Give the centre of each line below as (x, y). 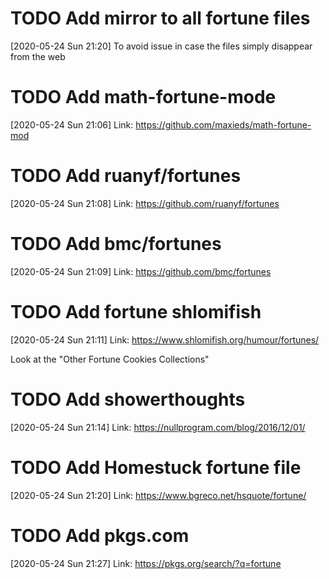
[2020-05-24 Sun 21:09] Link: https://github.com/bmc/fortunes (141, 271)
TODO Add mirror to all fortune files (160, 18)
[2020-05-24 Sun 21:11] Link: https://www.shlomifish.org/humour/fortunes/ (165, 339)
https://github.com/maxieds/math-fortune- (223, 124)
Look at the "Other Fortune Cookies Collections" (110, 359)
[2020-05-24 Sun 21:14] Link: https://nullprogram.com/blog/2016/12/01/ (158, 427)
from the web (38, 56)
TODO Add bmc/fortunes (116, 244)
